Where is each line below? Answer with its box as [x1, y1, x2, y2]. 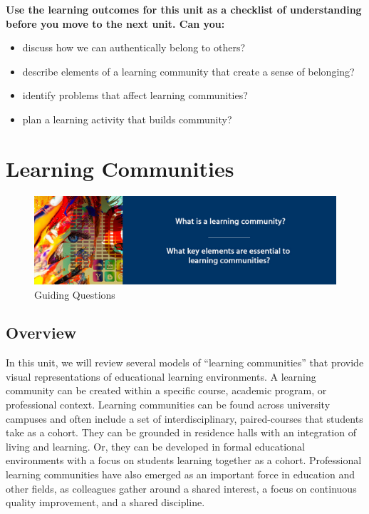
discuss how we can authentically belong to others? [22, 40, 246, 55]
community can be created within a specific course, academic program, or [6, 383, 327, 398]
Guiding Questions [34, 287, 115, 302]
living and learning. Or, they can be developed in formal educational [6, 438, 305, 453]
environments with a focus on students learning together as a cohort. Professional [6, 453, 362, 468]
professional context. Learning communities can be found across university [6, 397, 331, 412]
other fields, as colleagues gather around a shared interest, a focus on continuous [6, 480, 357, 495]
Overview [6, 322, 77, 344]
